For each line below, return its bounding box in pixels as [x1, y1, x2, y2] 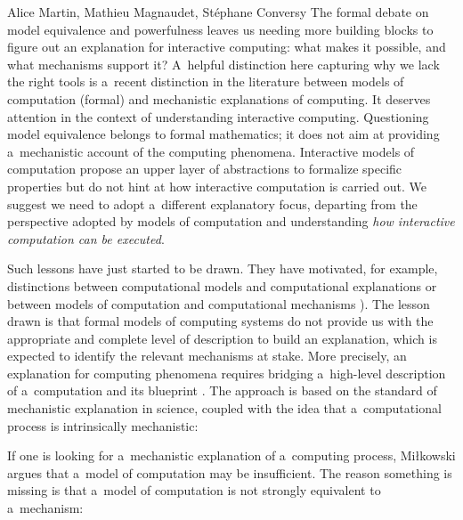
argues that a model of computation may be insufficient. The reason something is [7, 463, 452, 482]
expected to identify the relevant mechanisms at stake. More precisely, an [7, 346, 407, 365]
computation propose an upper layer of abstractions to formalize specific [7, 159, 402, 178]
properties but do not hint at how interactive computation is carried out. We [7, 176, 426, 195]
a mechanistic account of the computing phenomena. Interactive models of [7, 142, 415, 160]
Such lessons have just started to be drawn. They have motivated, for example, [7, 259, 438, 278]
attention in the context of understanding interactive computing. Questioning [7, 107, 429, 126]
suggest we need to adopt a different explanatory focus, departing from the [7, 194, 418, 213]
